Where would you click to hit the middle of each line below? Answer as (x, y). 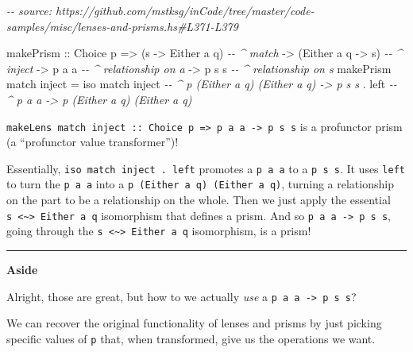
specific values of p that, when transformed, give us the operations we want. (191, 338)
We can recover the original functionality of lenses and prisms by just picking (194, 323)
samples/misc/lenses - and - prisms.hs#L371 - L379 (122, 26)
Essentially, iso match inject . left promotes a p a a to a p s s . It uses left (206, 168)
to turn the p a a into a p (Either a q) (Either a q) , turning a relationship (200, 184)
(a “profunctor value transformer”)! (93, 142)
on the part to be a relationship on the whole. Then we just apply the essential (199, 200)
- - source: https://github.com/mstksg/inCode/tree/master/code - (160, 10)
